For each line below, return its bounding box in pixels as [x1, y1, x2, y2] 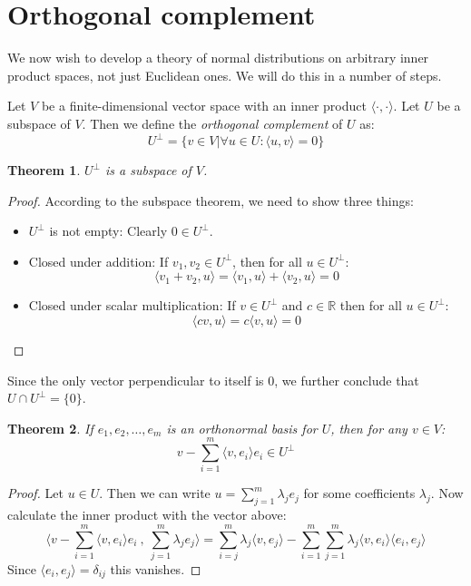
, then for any [330, 418, 407, 437]
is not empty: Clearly [49, 221, 168, 240]
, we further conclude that [274, 370, 419, 389]
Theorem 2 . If [7, 418, 93, 437]
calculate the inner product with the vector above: [7, 505, 287, 524]
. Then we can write [99, 483, 211, 503]
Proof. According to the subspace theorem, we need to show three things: [7, 190, 414, 210]
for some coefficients [303, 483, 416, 503]
